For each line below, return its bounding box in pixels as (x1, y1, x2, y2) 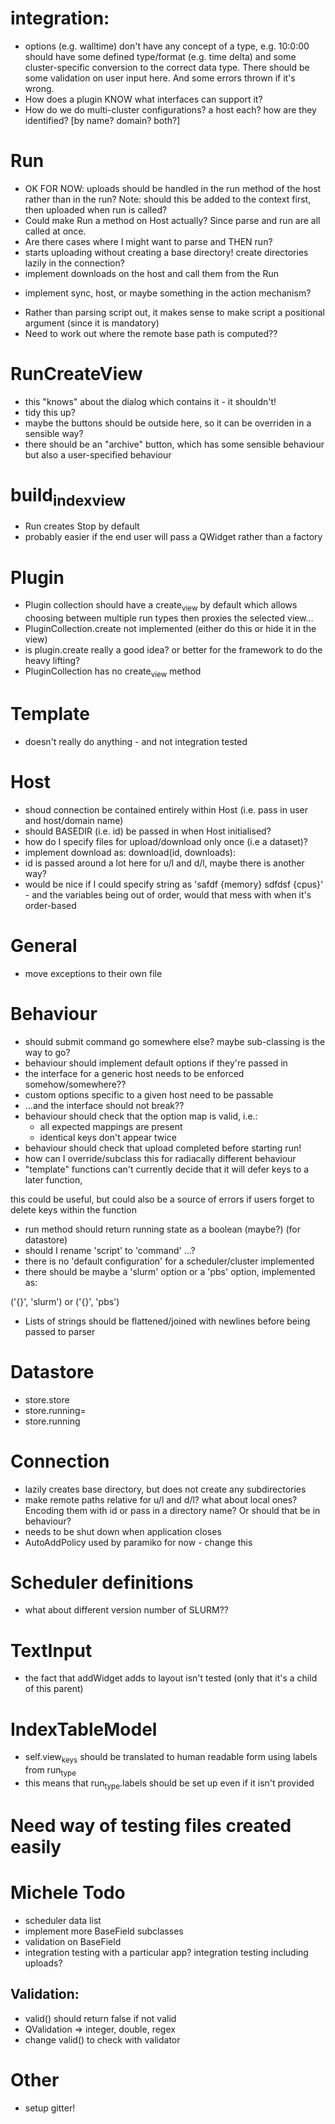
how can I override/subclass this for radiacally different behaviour (24, 1152, 297, 1164)
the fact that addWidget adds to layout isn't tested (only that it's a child (24, 1672, 318, 1684)
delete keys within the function (10, 1203, 137, 1216)
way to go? (24, 1046, 71, 1058)
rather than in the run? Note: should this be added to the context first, (24, 193, 312, 205)
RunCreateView (10, 363, 143, 386)
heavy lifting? (24, 655, 81, 667)
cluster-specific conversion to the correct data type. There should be (24, 61, 310, 73)
